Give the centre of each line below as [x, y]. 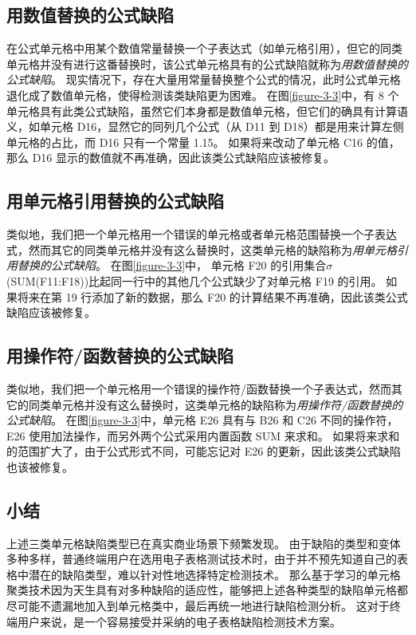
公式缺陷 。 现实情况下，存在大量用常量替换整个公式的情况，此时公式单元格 [204, 79]
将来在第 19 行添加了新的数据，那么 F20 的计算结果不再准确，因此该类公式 [212, 296]
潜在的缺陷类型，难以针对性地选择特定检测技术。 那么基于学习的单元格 [214, 574]
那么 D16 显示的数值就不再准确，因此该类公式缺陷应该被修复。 [171, 158]
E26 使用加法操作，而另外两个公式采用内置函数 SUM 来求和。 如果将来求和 [203, 435]
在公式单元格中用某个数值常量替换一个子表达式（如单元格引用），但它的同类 [204, 48]
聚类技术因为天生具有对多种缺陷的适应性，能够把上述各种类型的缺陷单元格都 [207, 590]
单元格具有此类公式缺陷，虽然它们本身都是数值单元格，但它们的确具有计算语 [207, 110]
